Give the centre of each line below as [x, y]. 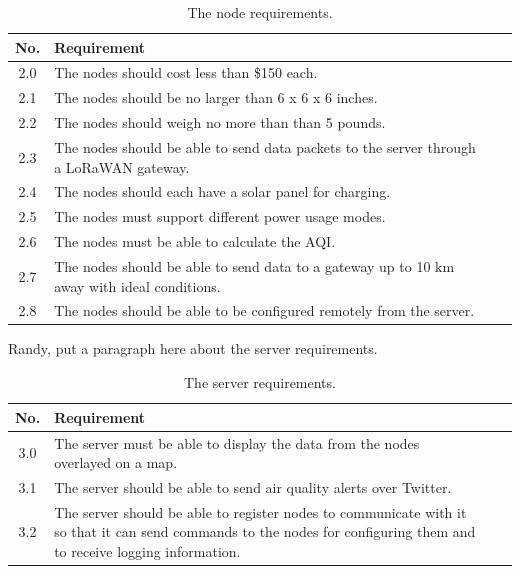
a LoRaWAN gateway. [122, 166]
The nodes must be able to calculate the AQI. [195, 241]
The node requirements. [260, 12]
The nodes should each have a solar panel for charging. [222, 191]
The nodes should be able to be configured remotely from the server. [264, 310]
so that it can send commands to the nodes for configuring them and [265, 531]
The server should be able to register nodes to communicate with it [260, 511]
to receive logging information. [147, 550]
